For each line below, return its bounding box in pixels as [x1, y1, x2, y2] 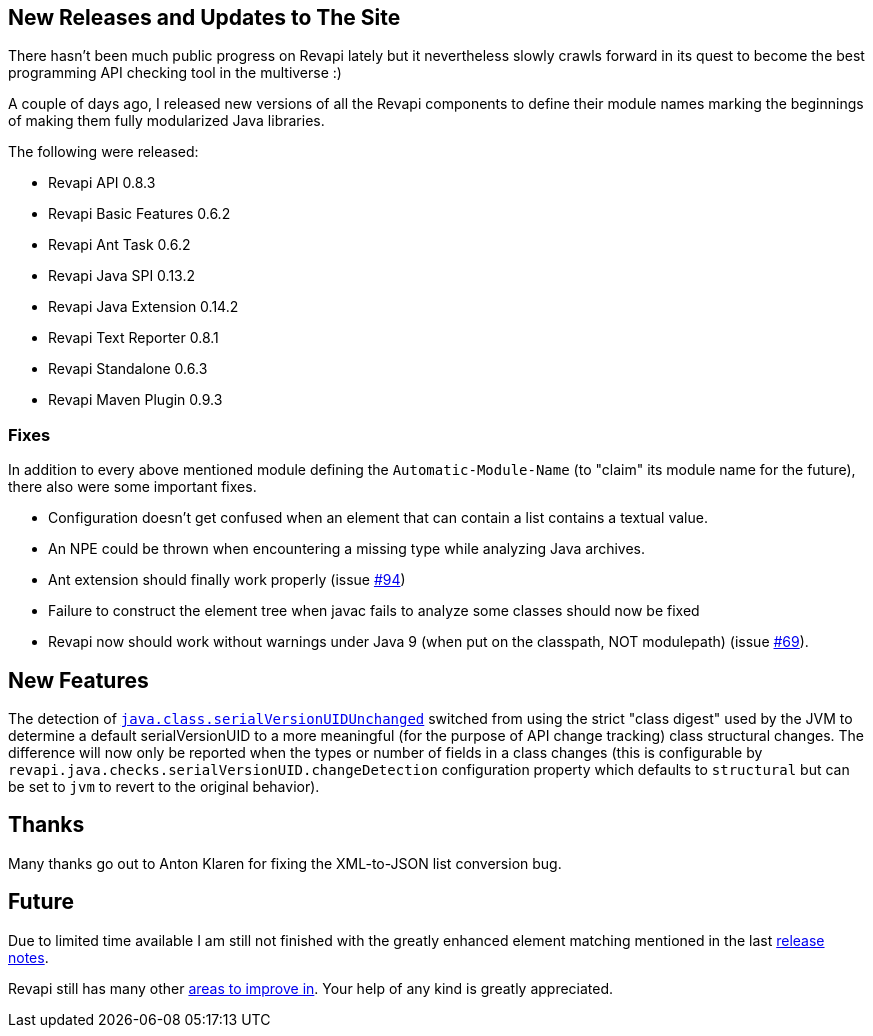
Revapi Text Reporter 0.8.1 [48, 329, 219, 347]
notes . [8, 948, 49, 966]
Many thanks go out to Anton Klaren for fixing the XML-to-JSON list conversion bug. [8, 854, 562, 872]
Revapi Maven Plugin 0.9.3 [48, 391, 223, 409]
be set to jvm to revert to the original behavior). [8, 778, 320, 796]
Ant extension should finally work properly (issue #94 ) [48, 571, 406, 589]
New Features [8, 667, 149, 693]
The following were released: [8, 143, 199, 161]
